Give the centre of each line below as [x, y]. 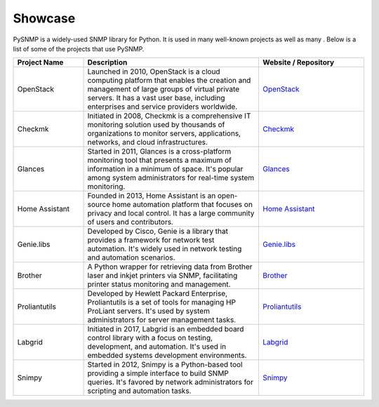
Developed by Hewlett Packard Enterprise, [158, 293]
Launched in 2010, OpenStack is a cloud [154, 72]
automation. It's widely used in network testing [165, 249]
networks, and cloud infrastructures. [148, 142]
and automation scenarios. [131, 258]
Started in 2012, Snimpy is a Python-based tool [165, 365]
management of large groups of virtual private [164, 89]
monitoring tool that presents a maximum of [159, 160]
